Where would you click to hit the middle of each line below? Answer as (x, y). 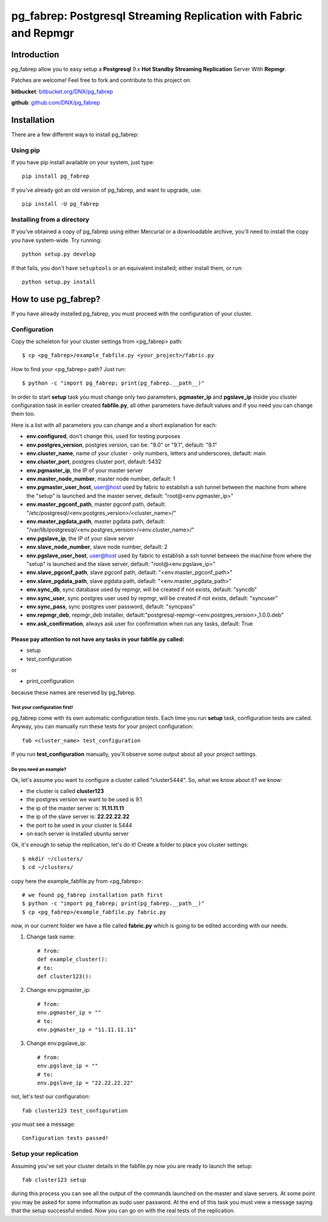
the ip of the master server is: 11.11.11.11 (75, 808)
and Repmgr (43, 33)
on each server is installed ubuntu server (77, 833)
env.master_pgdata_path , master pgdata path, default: (96, 522)
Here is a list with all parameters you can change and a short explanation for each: (114, 425)
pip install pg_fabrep (56, 176)
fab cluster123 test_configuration (75, 1110)
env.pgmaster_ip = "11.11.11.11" (87, 1029)
